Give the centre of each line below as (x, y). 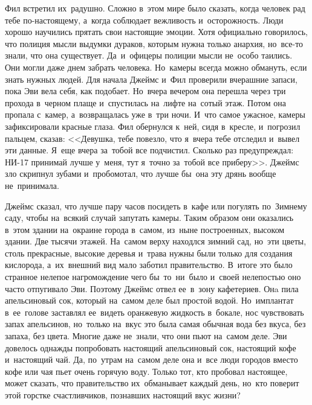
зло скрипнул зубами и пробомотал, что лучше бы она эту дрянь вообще (141, 174)
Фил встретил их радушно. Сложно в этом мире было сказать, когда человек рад (155, 8)
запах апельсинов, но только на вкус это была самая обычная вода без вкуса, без (155, 324)
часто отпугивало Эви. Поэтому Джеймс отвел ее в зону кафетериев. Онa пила (152, 288)
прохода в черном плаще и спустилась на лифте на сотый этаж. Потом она (145, 102)
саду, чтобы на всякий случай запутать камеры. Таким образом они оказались (149, 218)
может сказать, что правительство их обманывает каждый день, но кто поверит (152, 383)
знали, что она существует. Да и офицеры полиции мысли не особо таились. (149, 55)
